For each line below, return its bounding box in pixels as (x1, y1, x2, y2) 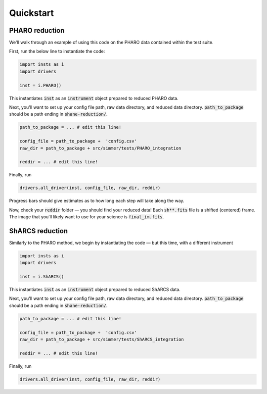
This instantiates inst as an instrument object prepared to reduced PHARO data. (9, 95, 179, 101)
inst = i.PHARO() (19, 82, 62, 88)
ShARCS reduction (9, 227, 68, 235)
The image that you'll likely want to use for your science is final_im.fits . (9, 214, 164, 220)
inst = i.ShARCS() (19, 274, 64, 280)
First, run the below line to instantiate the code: (9, 49, 105, 54)
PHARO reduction (9, 26, 65, 35)
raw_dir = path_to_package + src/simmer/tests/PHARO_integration (19, 145, 181, 151)
